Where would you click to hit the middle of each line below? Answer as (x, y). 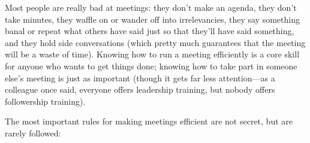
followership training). (45, 101)
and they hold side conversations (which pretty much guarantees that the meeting (155, 42)
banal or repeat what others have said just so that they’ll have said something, (150, 31)
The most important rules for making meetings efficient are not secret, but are (149, 121)
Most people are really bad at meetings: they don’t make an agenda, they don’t (151, 7)
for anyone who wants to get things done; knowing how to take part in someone (151, 66)
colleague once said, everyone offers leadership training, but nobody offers (140, 89)
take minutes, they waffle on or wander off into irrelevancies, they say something (152, 19)
